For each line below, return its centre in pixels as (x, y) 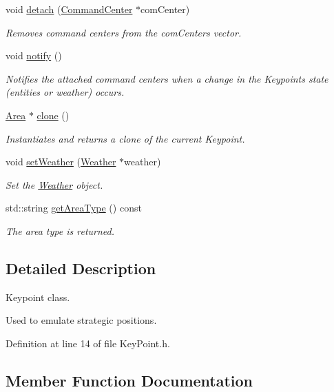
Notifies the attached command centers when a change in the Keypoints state (167, 78)
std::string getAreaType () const (74, 208)
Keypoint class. (38, 297)
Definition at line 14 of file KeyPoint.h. (88, 343)
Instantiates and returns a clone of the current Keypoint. (125, 138)
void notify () (34, 55)
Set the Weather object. (54, 184)
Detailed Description (81, 268)
